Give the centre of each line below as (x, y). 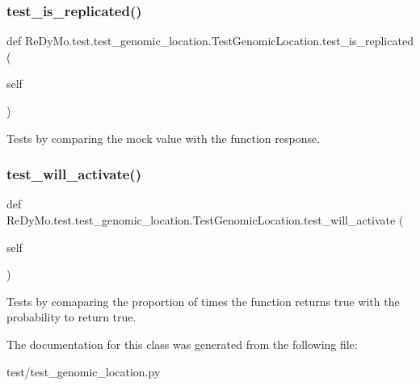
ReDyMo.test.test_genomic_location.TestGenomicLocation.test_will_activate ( (205, 220)
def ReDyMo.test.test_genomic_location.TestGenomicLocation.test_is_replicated (210, 41)
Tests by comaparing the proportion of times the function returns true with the (203, 301)
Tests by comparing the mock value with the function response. (164, 138)
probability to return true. (71, 317)
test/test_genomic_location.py (84, 371)
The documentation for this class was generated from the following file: (182, 344)
